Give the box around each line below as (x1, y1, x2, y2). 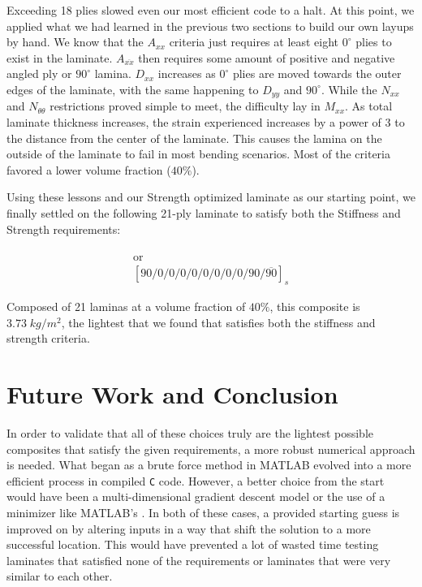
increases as (157, 65, 216, 82)
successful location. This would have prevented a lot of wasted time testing (6, 536, 379, 553)
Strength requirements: (6, 220, 121, 237)
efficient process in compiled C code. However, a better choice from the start (6, 472, 385, 489)
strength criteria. (6, 330, 90, 347)
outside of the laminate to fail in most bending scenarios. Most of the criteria (6, 145, 391, 162)
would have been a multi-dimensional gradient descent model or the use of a (6, 488, 385, 505)
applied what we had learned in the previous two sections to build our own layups (6, 17, 414, 34)
